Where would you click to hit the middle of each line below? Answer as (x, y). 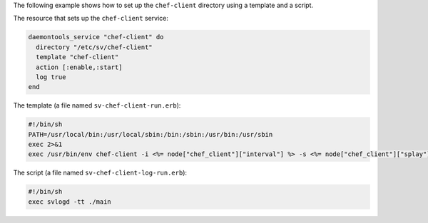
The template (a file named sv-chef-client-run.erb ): (97, 105)
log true (51, 77)
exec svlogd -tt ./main (70, 202)
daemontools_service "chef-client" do (96, 37)
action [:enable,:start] (79, 67)
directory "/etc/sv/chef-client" (94, 47)
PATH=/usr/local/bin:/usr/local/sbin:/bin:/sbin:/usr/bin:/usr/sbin (151, 134)
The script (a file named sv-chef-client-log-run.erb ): (100, 173)
